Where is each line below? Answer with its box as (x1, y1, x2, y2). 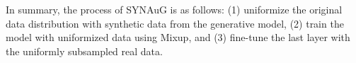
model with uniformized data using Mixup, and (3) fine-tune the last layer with (6, 30, 350, 45)
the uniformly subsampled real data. (6, 43, 163, 58)
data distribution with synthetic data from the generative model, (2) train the (6, 16, 344, 30)
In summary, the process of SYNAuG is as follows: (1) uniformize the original (6, 2, 343, 16)
